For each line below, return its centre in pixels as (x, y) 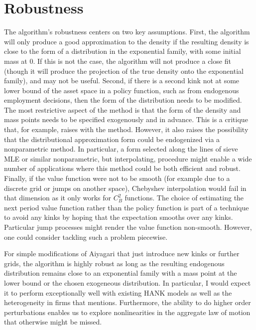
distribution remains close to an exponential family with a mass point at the (121, 273)
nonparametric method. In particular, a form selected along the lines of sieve (121, 149)
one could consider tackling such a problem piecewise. (86, 237)
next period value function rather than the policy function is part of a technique (127, 207)
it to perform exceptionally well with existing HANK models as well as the (118, 292)
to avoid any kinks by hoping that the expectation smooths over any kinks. (119, 217)
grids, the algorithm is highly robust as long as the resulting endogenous (114, 263)
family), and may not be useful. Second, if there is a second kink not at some (122, 81)
